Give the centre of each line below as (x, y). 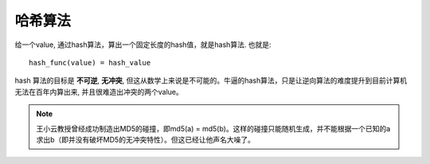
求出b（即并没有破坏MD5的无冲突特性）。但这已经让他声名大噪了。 (145, 139)
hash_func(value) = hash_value (90, 62)
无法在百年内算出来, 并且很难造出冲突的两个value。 (99, 92)
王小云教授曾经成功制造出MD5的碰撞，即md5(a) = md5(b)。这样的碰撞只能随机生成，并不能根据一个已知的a (213, 128)
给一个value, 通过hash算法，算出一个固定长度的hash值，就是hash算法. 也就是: (143, 45)
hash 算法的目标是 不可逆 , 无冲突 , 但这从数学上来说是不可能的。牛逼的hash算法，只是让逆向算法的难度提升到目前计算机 (211, 80)
